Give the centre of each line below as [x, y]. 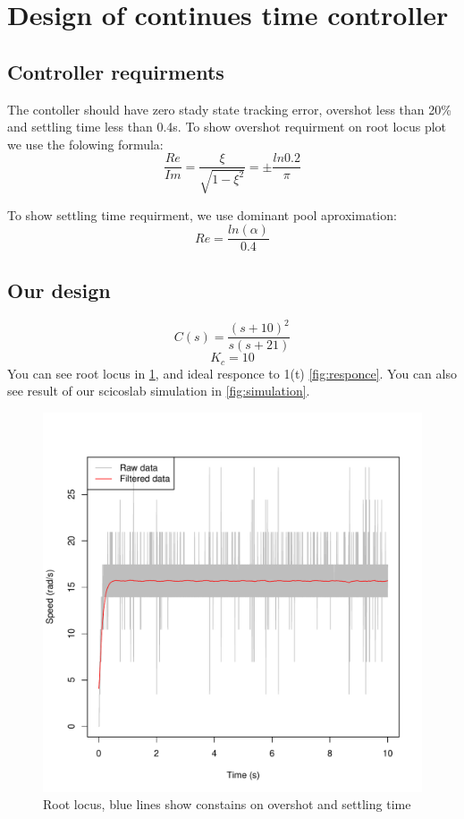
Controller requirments [116, 71]
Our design [59, 290]
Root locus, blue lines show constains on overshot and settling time [227, 804]
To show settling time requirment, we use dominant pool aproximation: [202, 214]
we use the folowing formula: [85, 144]
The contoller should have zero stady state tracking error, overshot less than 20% [229, 109]
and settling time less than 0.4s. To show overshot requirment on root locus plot [227, 127]
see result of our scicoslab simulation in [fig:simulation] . [159, 391]
